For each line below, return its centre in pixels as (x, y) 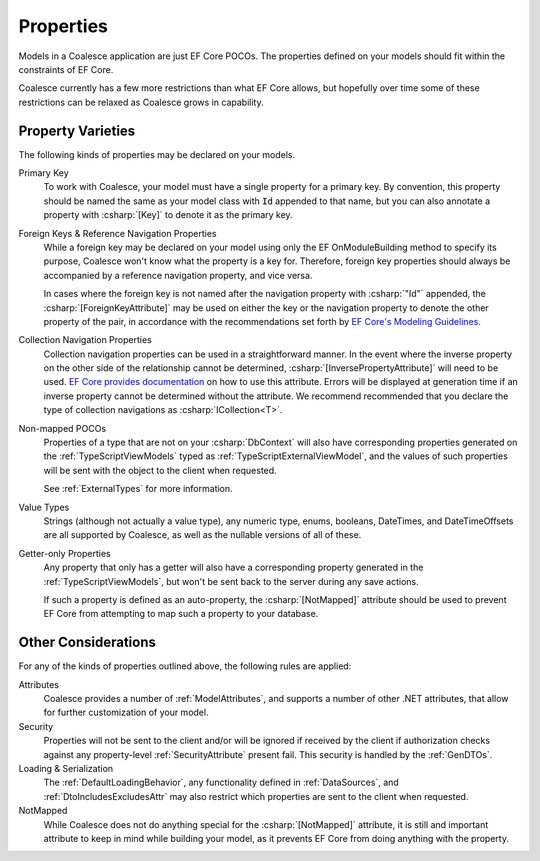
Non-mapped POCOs (62, 428)
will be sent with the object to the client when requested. (160, 470)
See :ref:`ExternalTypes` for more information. (138, 489)
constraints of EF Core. (66, 69)
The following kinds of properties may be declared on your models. (156, 154)
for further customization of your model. (126, 712)
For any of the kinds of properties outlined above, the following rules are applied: (185, 666)
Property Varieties (77, 130)
